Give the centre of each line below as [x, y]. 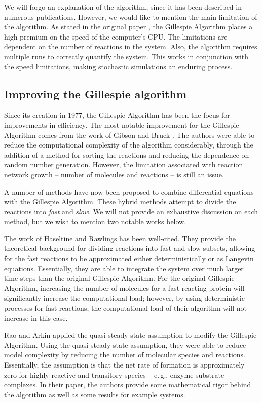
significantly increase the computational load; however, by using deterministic [124, 298]
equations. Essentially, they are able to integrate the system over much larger [124, 268]
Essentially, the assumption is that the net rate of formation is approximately [124, 365]
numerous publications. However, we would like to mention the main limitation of [131, 16]
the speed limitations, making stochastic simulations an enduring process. [118, 66]
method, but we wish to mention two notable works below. [95, 221]
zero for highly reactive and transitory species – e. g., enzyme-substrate [114, 374]
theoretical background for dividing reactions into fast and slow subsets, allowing [130, 248]
